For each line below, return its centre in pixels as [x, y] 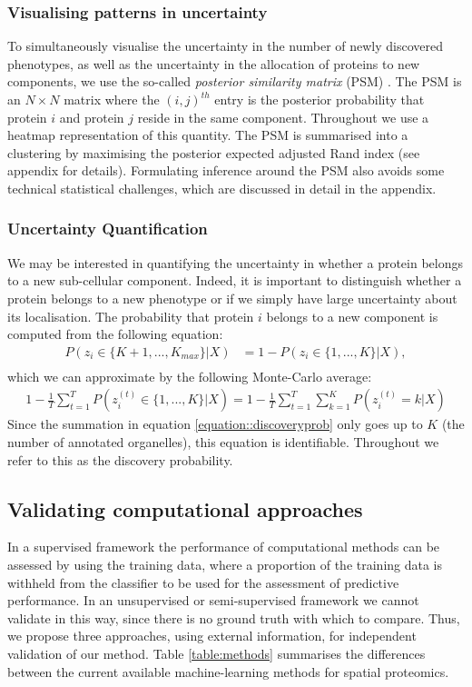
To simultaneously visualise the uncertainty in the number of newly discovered [226, 46]
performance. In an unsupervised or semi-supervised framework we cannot [213, 600]
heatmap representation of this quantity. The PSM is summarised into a [208, 135]
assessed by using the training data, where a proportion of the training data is [225, 565]
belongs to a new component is [352, 316]
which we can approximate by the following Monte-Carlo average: [190, 376]
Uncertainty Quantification [108, 229]
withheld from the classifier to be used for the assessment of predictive [203, 582]
